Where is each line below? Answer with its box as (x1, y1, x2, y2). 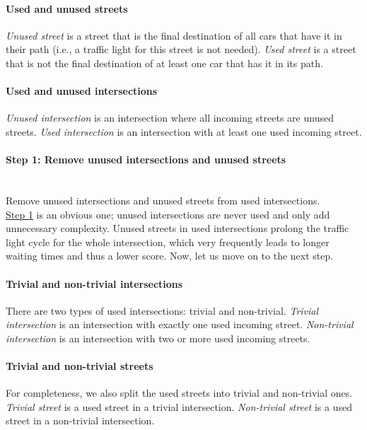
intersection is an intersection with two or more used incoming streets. (6, 330, 310, 345)
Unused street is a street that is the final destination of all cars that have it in (6, 28, 342, 42)
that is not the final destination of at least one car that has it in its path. (6, 55, 323, 70)
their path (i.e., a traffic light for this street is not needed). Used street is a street (6, 42, 356, 57)
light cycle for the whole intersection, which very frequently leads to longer (6, 234, 330, 249)
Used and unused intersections (6, 83, 158, 98)
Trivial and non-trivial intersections (6, 276, 183, 291)
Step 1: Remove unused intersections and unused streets (6, 152, 286, 167)
